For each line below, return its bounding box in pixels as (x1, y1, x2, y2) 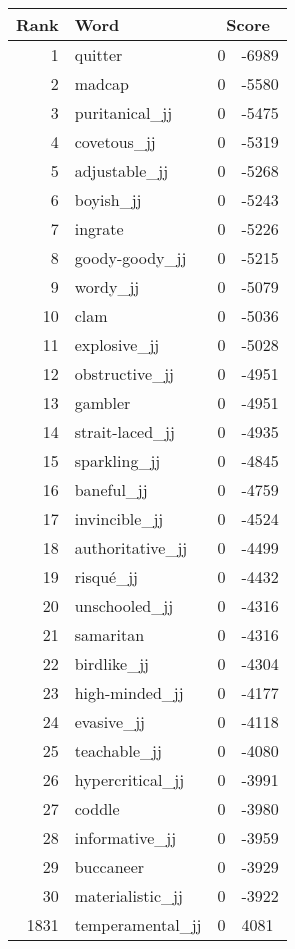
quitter (74, 43, 123, 66)
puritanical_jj (74, 101, 173, 124)
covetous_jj (74, 130, 156, 153)
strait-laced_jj (74, 420, 175, 443)
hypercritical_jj (74, 768, 185, 791)
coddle (74, 797, 120, 820)
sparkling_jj (74, 449, 161, 472)
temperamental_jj (74, 913, 202, 936)
